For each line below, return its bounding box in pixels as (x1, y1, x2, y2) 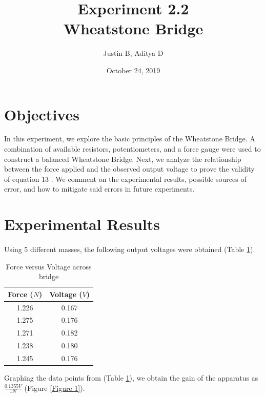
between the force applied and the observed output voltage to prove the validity (4, 163, 255, 174)
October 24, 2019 (106, 65, 160, 75)
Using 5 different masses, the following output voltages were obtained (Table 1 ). (4, 243, 255, 254)
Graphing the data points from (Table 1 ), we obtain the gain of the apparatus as (4, 372, 258, 383)
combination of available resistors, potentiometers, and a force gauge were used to (4, 143, 261, 154)
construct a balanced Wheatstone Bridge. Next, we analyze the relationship (4, 153, 241, 164)
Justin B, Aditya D (103, 48, 164, 58)
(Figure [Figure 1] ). (24, 382, 85, 393)
